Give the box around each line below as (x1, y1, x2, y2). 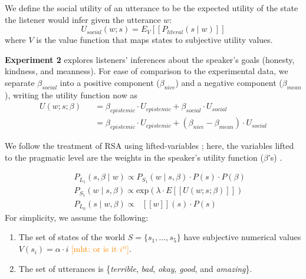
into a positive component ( (60, 76, 160, 88)
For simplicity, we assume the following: (5, 211, 149, 223)
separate (5, 76, 35, 88)
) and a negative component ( (175, 76, 282, 88)
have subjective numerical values (183, 231, 301, 243)
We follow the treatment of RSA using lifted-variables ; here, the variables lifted (5, 139, 294, 152)
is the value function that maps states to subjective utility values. (36, 34, 273, 46)
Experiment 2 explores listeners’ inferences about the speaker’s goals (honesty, (5, 53, 295, 65)
